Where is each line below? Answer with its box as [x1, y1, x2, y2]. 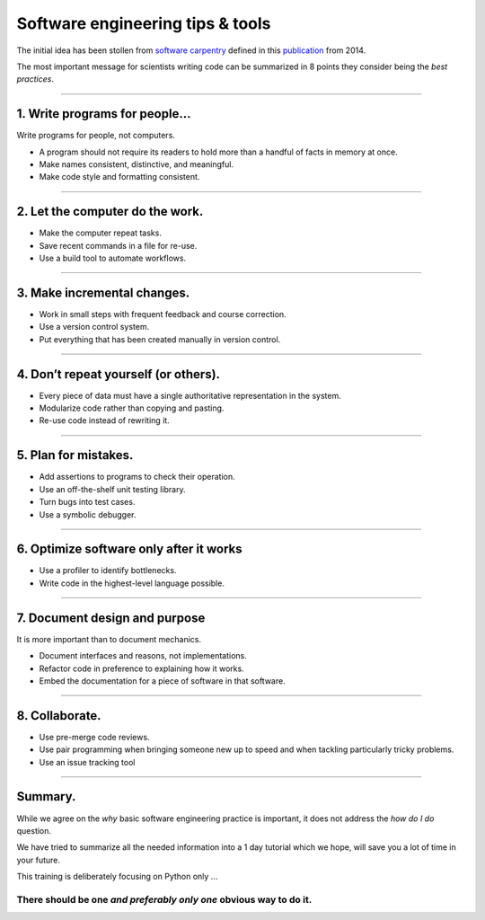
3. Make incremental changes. [16, 285, 190, 300]
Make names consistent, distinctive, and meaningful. [39, 159, 234, 170]
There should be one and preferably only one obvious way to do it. [16, 893, 313, 906]
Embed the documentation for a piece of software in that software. [39, 675, 287, 686]
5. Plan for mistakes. [16, 447, 134, 463]
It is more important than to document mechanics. [16, 633, 202, 644]
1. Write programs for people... [16, 106, 191, 121]
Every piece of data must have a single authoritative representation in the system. [39, 390, 341, 401]
